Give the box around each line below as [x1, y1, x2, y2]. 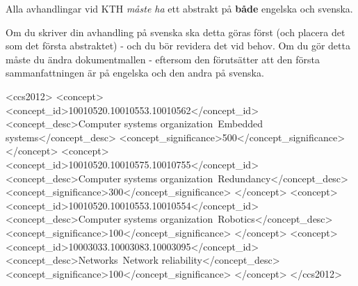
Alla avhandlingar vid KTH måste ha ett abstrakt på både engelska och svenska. [6, 1, 353, 15]
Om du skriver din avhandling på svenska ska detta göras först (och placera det [6, 24, 345, 39]
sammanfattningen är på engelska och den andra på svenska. [6, 65, 264, 80]
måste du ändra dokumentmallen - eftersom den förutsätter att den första [6, 51, 320, 66]
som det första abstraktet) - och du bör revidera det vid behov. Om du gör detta [6, 38, 350, 53]
